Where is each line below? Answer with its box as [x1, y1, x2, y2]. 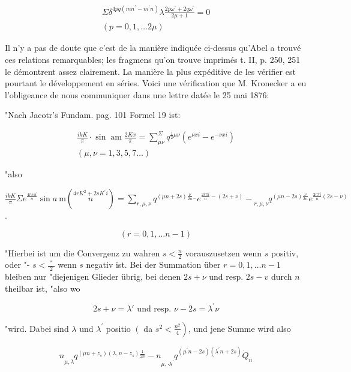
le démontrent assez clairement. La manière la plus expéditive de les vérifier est [5, 65, 296, 77]
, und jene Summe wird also [188, 322, 291, 334]
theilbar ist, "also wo [5, 282, 80, 294]
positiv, [271, 246, 299, 259]
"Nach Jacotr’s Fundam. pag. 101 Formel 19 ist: [5, 108, 181, 121]
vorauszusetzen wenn [185, 246, 262, 259]
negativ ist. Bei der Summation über [86, 258, 221, 271]
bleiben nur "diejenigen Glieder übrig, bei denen [5, 270, 181, 283]
